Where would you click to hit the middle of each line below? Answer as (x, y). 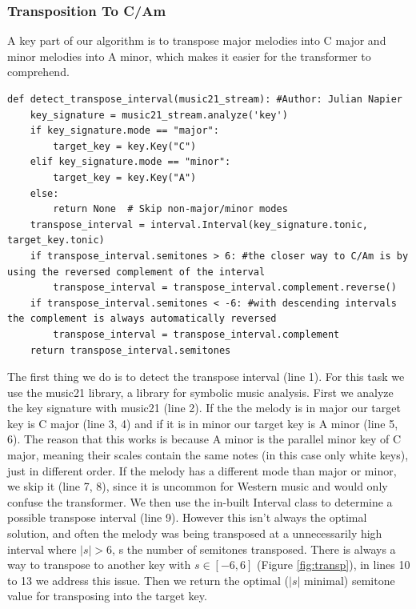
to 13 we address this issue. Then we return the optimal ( (148, 580)
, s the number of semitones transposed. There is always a (254, 549)
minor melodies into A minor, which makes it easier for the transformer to (189, 56)
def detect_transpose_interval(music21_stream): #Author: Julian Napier (205, 99)
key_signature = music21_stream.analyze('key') (159, 115)
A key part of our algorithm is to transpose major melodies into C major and (197, 40)
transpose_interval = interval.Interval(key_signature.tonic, (199, 224)
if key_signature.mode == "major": (124, 131)
